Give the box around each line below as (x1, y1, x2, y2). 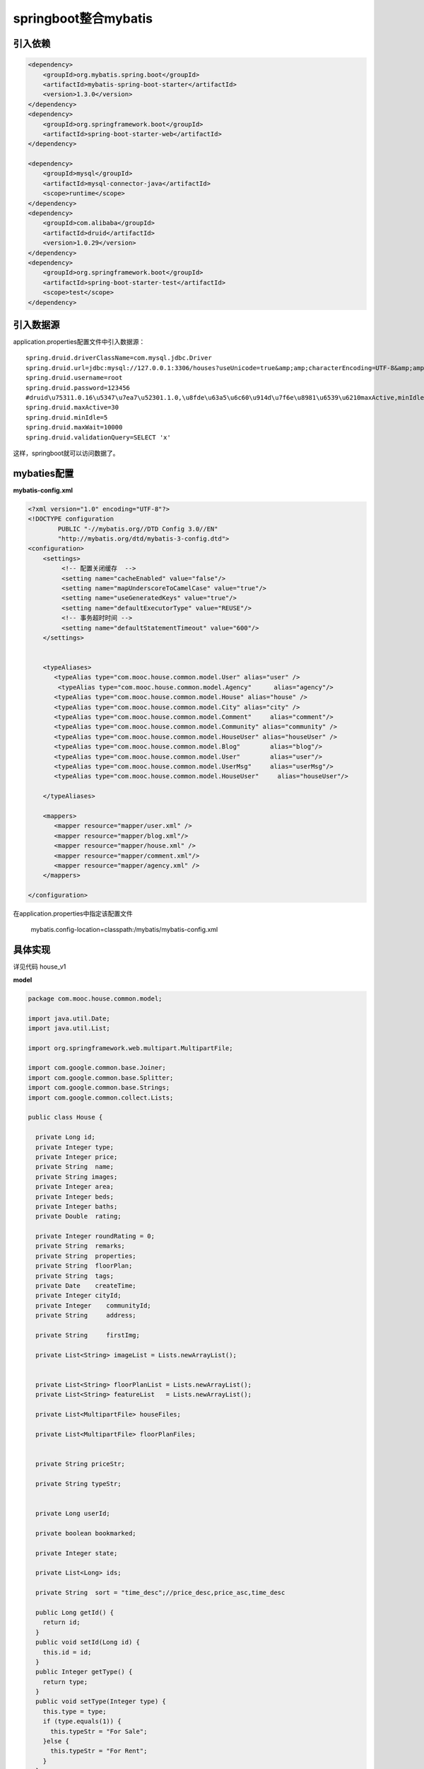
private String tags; (35, 1272, 114, 1280)
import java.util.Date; (28, 1014, 111, 1022)
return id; (42, 1618, 81, 1627)
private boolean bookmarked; (35, 1529, 137, 1537)
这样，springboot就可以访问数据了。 (13, 449, 119, 457)
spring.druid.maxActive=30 (25, 403, 119, 412)
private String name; (35, 1163, 114, 1171)
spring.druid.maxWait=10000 (25, 423, 123, 432)
